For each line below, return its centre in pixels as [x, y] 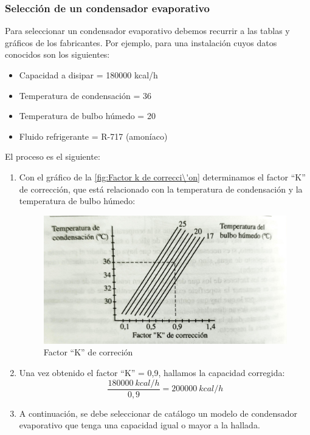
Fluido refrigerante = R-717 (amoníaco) [93, 136]
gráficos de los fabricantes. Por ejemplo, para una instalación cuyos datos [141, 42]
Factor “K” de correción [88, 352]
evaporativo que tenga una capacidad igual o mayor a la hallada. [139, 425]
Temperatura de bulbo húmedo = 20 [87, 116]
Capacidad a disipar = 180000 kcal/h [88, 75]
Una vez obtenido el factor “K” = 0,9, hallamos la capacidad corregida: [152, 372]
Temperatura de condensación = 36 [85, 95]
